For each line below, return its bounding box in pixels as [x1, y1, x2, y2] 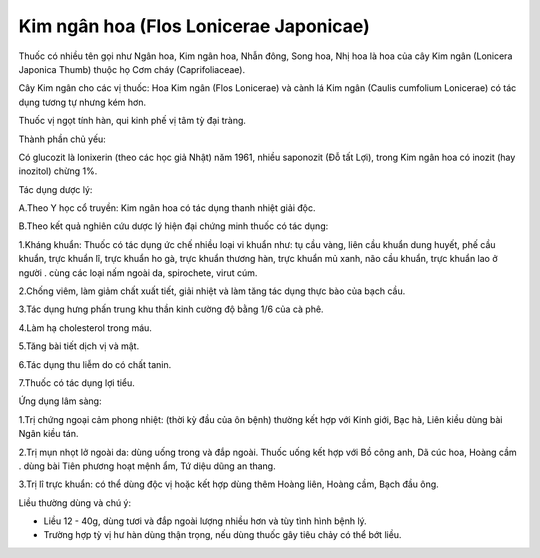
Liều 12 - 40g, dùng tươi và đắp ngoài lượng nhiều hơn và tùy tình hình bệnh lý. [43, 515, 367, 527]
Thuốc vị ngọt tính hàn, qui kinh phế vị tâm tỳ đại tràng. [18, 115, 247, 127]
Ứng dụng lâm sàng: [18, 395, 102, 407]
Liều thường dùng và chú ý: [18, 496, 132, 509]
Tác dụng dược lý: [18, 183, 93, 195]
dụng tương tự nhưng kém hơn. [18, 96, 147, 108]
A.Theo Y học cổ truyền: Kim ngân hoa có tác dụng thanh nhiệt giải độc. [18, 202, 316, 214]
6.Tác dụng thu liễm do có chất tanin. [18, 358, 172, 370]
